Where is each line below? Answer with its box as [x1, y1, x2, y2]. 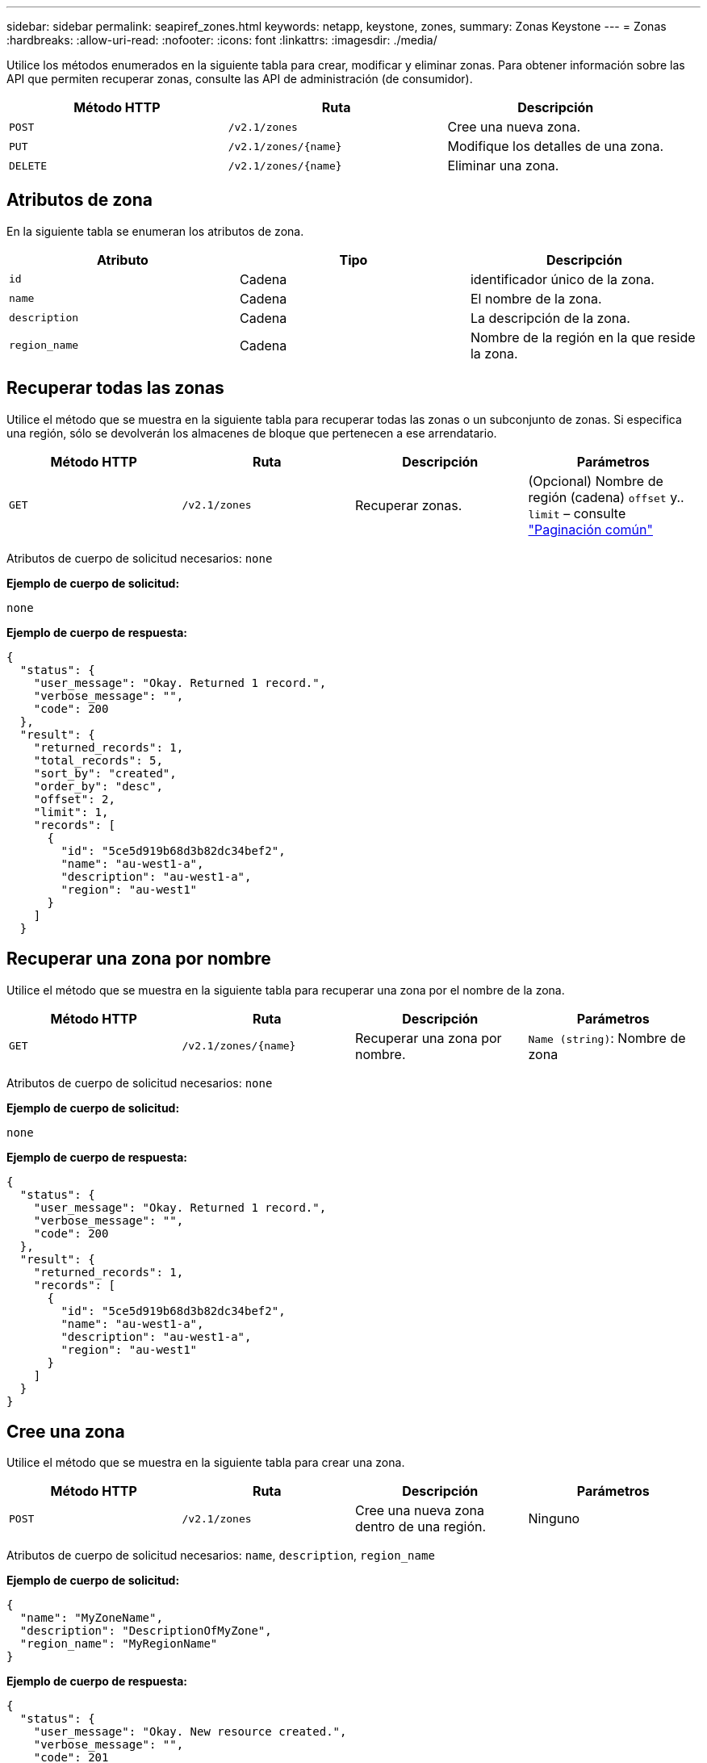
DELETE [9, 159, 47, 172]
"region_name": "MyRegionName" [19, 1637, 218, 1651]
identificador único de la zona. [470, 270, 655, 287]
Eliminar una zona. [447, 157, 559, 174]
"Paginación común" [528, 521, 653, 538]
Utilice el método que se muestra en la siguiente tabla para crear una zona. [6, 1455, 405, 1470]
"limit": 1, [33, 805, 109, 819]
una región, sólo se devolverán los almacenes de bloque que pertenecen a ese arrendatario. [6, 425, 497, 440]
